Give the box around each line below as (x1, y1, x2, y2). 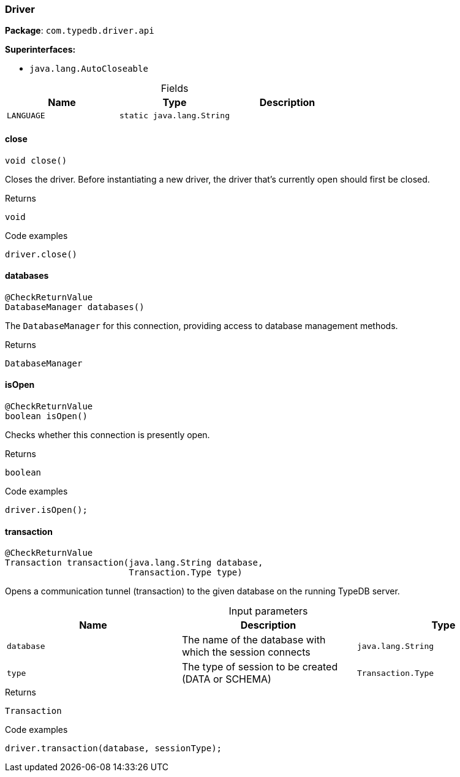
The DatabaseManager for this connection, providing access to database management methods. (5, 320, 398, 331)
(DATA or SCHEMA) (181, 673, 271, 686)
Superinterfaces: (5, 44, 76, 55)
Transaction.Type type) (129, 567, 243, 578)
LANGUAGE (7, 111, 45, 121)
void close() (5, 155, 67, 165)
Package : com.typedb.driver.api (5, 25, 154, 36)
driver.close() (5, 249, 78, 259)
